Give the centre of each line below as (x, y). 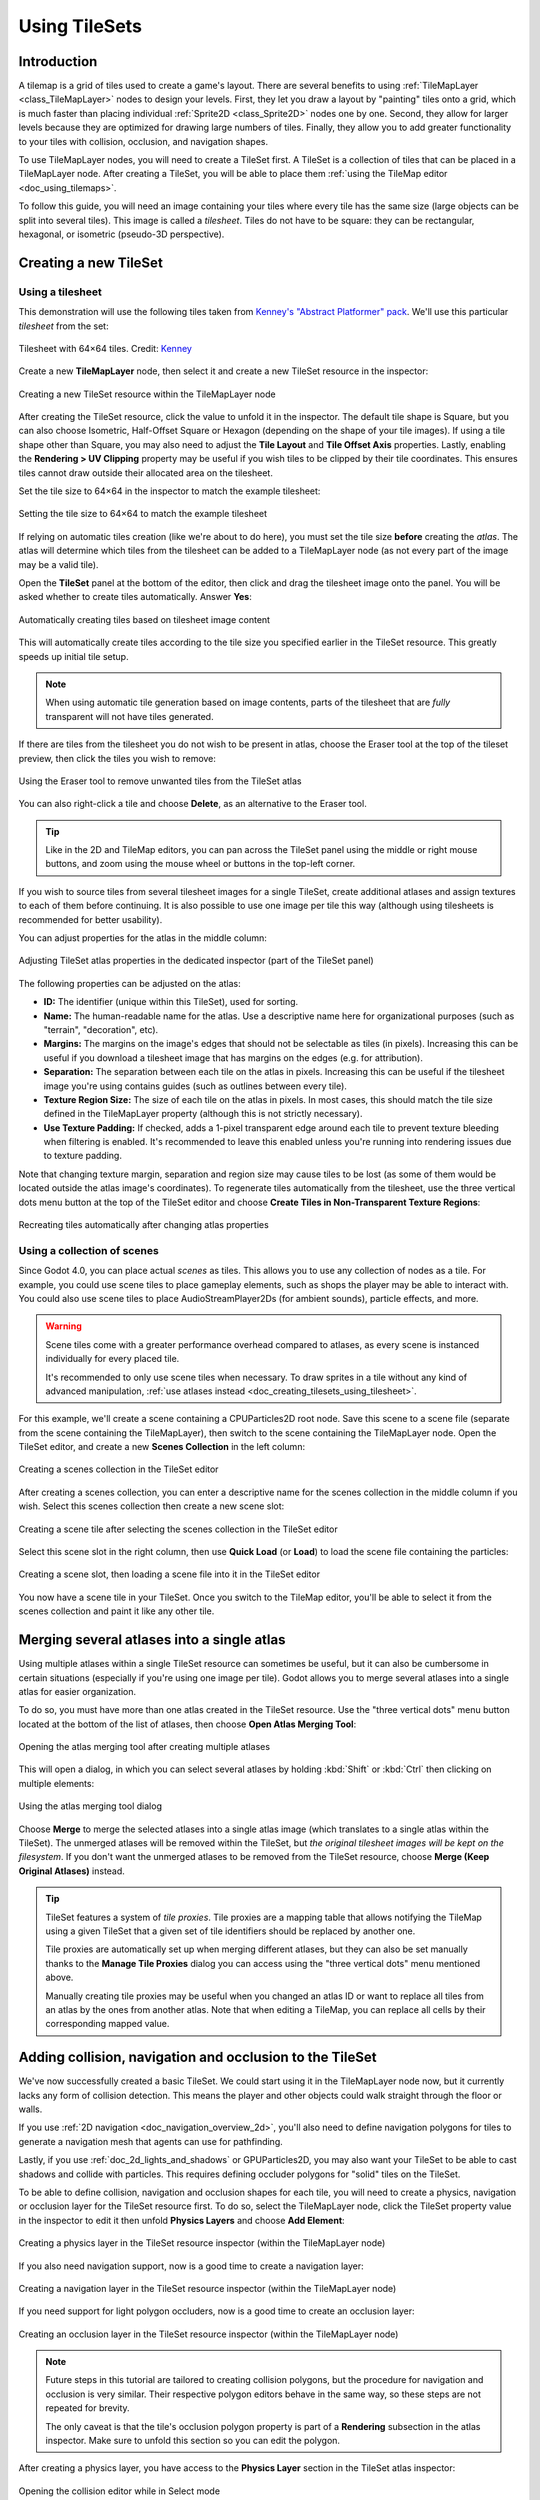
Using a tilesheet (60, 292)
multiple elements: (56, 1783)
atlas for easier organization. (77, 1691)
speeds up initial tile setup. (73, 656)
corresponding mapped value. (107, 2024)
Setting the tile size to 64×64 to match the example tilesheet (143, 514)
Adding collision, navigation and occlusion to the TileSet (197, 2057)
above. (59, 1977)
